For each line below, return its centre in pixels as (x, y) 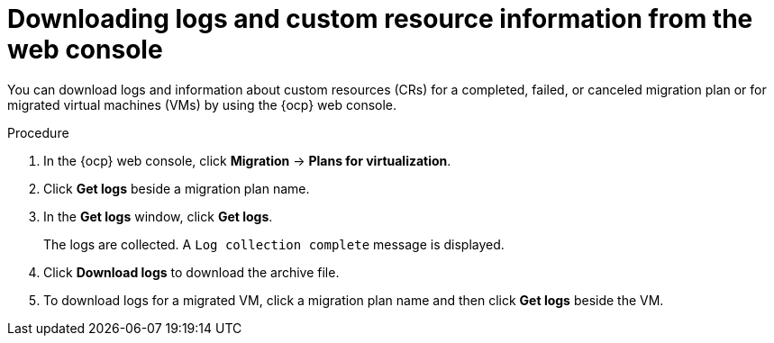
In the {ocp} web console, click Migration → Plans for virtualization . (247, 160)
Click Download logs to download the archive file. (191, 272)
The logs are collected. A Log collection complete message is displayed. (274, 244)
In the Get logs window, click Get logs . (158, 216)
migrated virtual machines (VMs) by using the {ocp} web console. (202, 104)
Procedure (38, 132)
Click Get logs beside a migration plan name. (177, 188)
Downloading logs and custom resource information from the (380, 19)
